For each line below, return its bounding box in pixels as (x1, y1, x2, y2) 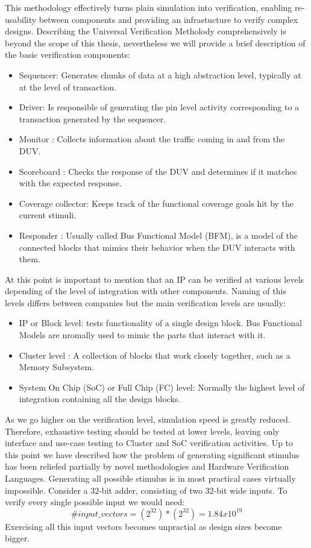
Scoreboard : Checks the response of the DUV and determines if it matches (19, 165, 297, 177)
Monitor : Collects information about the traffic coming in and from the (19, 133, 285, 145)
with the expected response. (19, 177, 122, 189)
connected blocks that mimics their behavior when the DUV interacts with (19, 241, 295, 253)
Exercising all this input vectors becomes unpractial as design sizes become (5, 520, 282, 532)
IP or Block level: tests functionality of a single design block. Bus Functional (19, 317, 302, 329)
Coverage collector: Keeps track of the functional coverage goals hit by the (19, 197, 294, 209)
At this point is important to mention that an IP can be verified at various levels (5, 272, 304, 285)
